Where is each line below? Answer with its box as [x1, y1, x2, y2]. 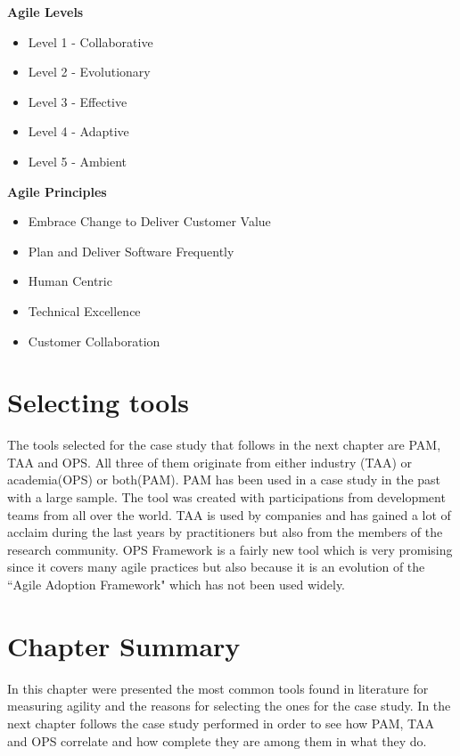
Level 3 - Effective [28, 92, 127, 110]
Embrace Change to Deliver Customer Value [28, 212, 271, 231]
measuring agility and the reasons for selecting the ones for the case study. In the [7, 696, 451, 715]
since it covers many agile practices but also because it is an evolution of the [7, 557, 425, 576]
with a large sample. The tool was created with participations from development [7, 488, 446, 507]
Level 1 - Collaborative [28, 32, 153, 51]
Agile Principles [7, 182, 107, 200]
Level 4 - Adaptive [28, 122, 129, 141]
